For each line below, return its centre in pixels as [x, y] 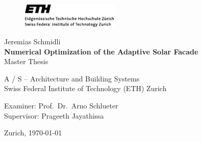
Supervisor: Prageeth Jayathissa [54, 115]
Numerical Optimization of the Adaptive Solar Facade [101, 51]
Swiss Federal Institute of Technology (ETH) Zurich [85, 88]
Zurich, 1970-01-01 [33, 133]
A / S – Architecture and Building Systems [72, 78]
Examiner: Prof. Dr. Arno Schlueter [61, 105]
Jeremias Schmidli [32, 41]
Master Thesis [26, 61]
